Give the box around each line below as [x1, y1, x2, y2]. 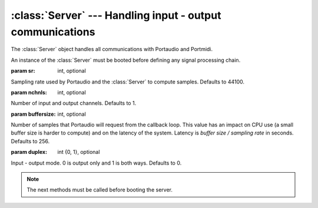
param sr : [11, 68, 35, 75]
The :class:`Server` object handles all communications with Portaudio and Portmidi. [11, 46, 213, 53]
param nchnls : [11, 89, 47, 96]
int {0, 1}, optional [57, 149, 100, 156]
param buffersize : [11, 110, 56, 118]
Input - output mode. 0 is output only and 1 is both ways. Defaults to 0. [11, 159, 182, 166]
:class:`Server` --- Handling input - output [11, 9, 221, 22]
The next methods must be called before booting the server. [26, 186, 173, 193]
